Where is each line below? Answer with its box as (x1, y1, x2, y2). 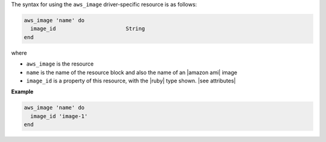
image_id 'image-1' (30, 113, 88, 120)
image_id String (30, 25, 145, 32)
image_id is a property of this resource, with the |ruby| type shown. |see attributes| (26, 77, 236, 84)
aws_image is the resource (26, 60, 94, 67)
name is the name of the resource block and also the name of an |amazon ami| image (26, 69, 238, 76)
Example (11, 88, 34, 96)
